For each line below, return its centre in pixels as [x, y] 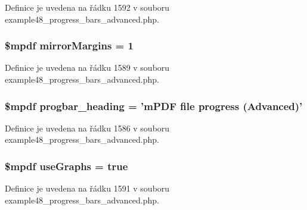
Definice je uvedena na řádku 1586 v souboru [87, 128]
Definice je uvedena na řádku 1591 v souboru [87, 188]
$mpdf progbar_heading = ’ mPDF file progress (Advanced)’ [154, 106]
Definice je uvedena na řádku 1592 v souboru [87, 7]
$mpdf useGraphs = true [66, 166]
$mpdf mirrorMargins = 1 [69, 46]
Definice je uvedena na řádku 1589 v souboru [87, 68]
